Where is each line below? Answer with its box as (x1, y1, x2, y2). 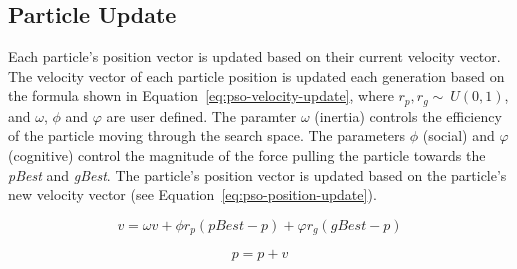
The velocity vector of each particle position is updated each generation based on (8, 65, 505, 86)
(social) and (422, 125, 495, 146)
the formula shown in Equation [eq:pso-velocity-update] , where (8, 85, 394, 106)
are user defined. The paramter (106, 105, 297, 126)
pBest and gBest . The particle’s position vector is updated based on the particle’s (8, 164, 507, 185)
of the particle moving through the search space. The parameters (8, 125, 406, 146)
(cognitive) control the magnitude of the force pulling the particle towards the (8, 145, 486, 166)
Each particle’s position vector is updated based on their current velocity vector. (8, 46, 501, 67)
